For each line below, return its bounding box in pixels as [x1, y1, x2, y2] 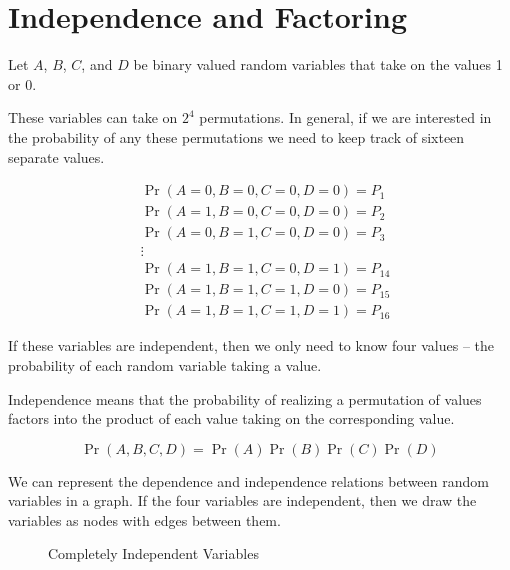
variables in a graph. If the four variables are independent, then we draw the [8, 490, 477, 511]
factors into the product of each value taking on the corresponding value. [8, 408, 455, 429]
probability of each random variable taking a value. [8, 354, 322, 375]
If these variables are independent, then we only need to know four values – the [8, 335, 495, 356]
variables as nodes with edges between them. [8, 509, 281, 530]
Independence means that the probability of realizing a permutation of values [8, 388, 482, 409]
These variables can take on [8, 107, 178, 128]
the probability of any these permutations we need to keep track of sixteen [8, 126, 465, 147]
